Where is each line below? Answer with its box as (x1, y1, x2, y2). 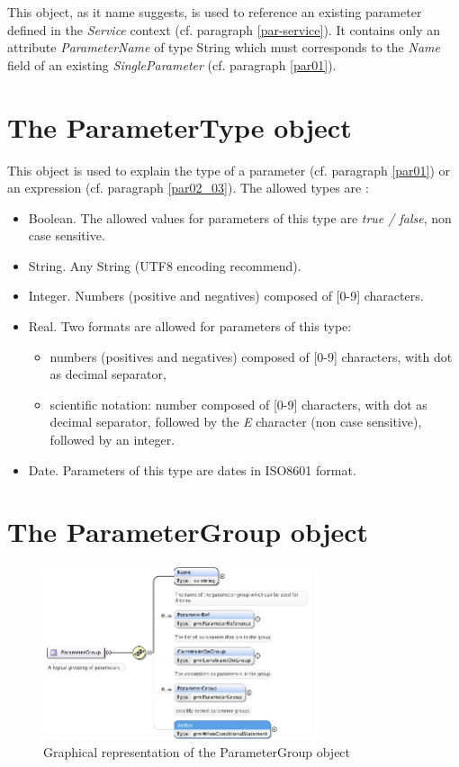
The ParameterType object (7, 108, 352, 145)
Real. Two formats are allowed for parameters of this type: (28, 317, 352, 336)
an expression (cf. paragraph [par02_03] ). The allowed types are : (7, 178, 369, 197)
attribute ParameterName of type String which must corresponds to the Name (7, 38, 440, 57)
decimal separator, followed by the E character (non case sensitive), (49, 412, 422, 431)
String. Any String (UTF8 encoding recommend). (28, 256, 301, 275)
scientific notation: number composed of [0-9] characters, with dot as (49, 394, 427, 413)
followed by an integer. (49, 430, 175, 449)
